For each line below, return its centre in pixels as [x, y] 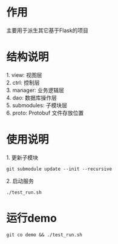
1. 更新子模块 [22, 157]
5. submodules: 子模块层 [37, 105]
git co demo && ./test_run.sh [44, 235]
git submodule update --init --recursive [59, 169]
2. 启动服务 [20, 181]
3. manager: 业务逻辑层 [35, 90]
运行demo [32, 218]
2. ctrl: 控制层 [23, 82]
